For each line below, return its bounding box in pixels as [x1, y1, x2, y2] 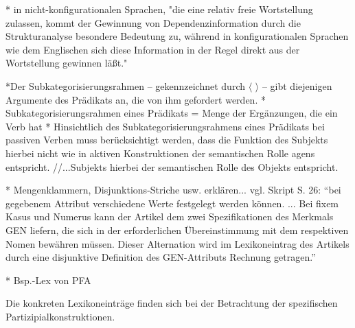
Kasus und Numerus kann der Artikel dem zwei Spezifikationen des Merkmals [5, 209, 334, 224]
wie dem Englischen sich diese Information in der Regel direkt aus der [5, 42, 300, 56]
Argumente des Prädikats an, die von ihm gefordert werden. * [5, 92, 266, 106]
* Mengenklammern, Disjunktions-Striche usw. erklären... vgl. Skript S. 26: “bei [5, 183, 341, 197]
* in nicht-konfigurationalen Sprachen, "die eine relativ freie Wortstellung [5, 2, 313, 16]
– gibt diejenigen [262, 78, 332, 93]
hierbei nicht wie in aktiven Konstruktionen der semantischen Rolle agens [5, 145, 315, 160]
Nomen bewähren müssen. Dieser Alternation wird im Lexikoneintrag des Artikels [5, 236, 350, 250]
